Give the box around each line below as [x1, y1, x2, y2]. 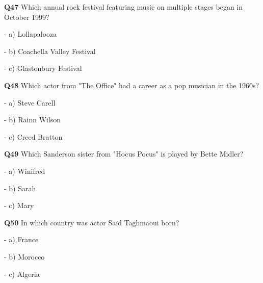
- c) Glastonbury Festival [4, 63, 82, 73]
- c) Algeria [4, 268, 40, 279]
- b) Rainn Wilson [4, 114, 61, 125]
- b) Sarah [4, 183, 36, 193]
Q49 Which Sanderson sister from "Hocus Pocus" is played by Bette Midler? [4, 148, 244, 159]
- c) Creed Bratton [4, 131, 63, 142]
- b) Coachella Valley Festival [4, 45, 96, 56]
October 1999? [4, 11, 49, 22]
